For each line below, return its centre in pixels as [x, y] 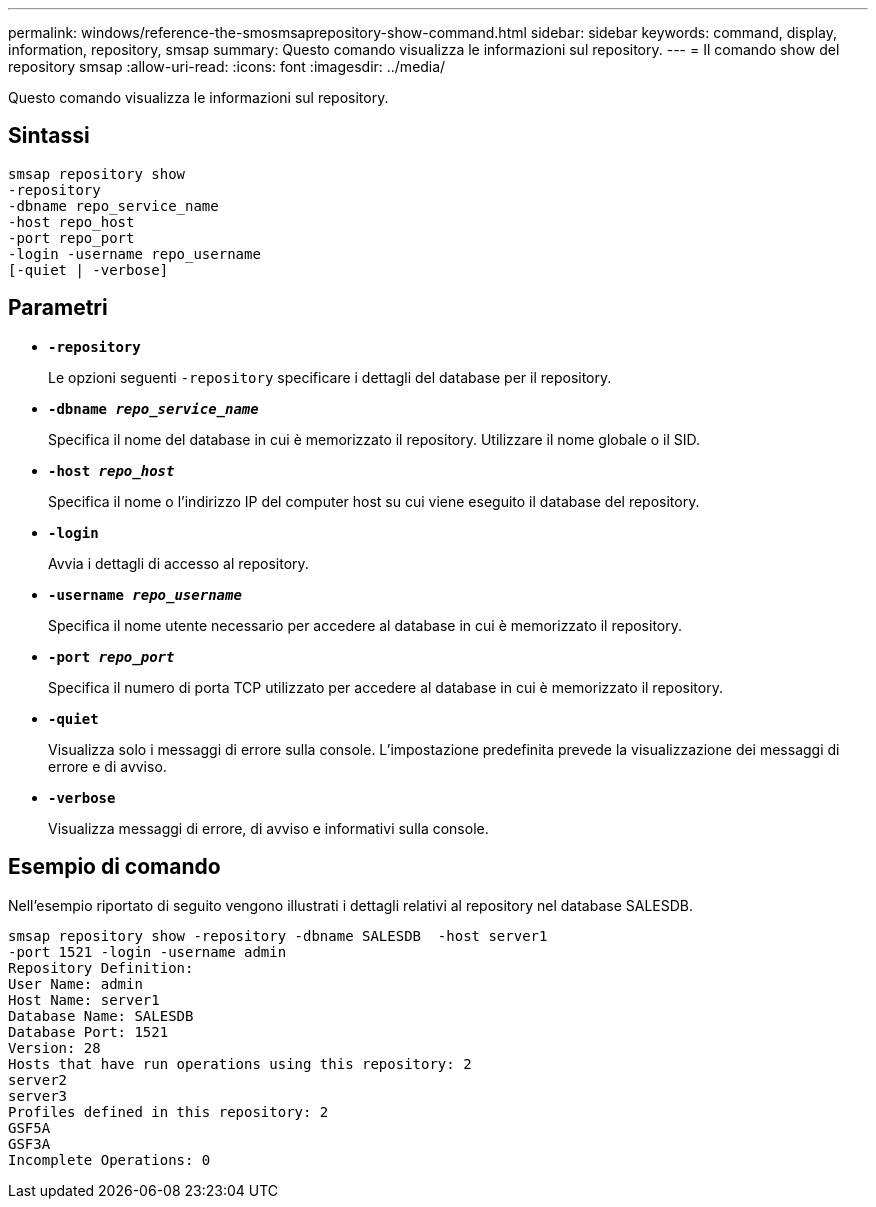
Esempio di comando [114, 867]
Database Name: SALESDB [101, 1015]
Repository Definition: [101, 967]
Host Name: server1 [84, 999]
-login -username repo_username [134, 253]
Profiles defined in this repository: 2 [168, 1111]
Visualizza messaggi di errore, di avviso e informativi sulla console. [268, 828]
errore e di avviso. [107, 766]
